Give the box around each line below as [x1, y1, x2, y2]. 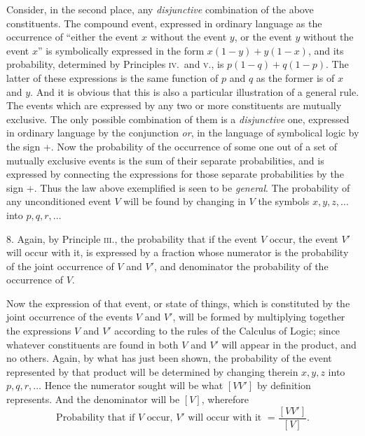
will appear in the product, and [221, 337, 357, 351]
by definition [256, 378, 311, 393]
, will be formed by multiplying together [172, 309, 345, 324]
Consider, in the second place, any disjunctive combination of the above [6, 2, 314, 16]
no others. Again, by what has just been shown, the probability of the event [6, 351, 332, 365]
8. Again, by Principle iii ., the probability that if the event [6, 231, 258, 246]
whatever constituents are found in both [6, 337, 179, 351]
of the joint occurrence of [6, 258, 114, 273]
